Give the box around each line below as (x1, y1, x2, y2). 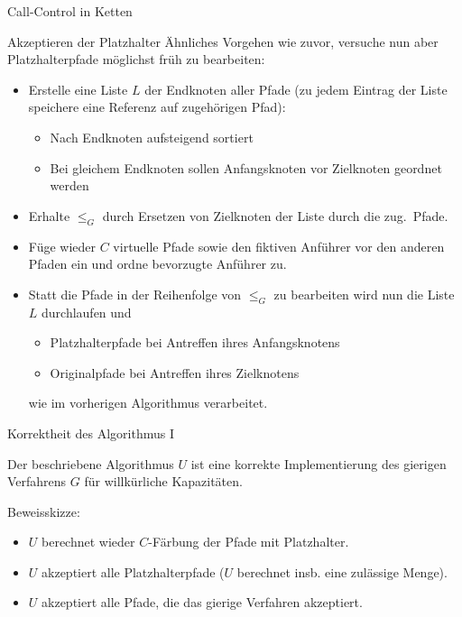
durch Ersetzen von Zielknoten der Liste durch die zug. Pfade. (102, 206, 448, 225)
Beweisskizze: (7, 502, 80, 520)
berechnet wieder (42, 532, 135, 551)
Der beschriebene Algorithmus (7, 454, 174, 473)
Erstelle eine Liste (28, 79, 128, 98)
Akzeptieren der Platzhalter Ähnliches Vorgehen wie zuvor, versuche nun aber (7, 32, 439, 51)
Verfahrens (7, 472, 67, 491)
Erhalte (28, 206, 70, 225)
